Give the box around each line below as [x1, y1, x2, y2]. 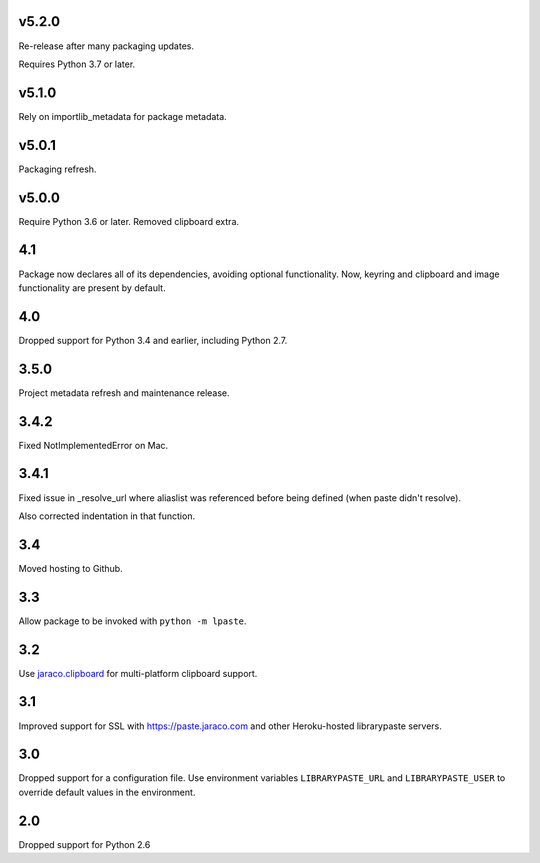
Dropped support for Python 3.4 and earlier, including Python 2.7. [18, 334, 288, 346]
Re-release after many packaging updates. [18, 40, 195, 52]
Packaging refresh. [18, 163, 97, 175]
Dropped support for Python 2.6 [18, 838, 151, 850]
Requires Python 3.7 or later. [18, 58, 136, 70]
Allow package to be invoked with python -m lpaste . [18, 615, 247, 627]
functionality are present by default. [18, 281, 166, 294]
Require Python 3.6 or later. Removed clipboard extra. [18, 215, 240, 227]
